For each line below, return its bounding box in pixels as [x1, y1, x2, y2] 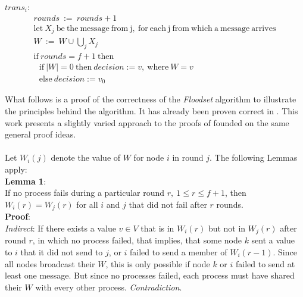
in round [172, 151, 204, 164]
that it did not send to [20, 245, 103, 258]
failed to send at [236, 257, 295, 270]
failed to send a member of [130, 245, 227, 258]
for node [133, 151, 164, 164]
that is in [140, 221, 174, 234]
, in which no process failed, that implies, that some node [32, 234, 242, 246]
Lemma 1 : [5, 174, 46, 187]
